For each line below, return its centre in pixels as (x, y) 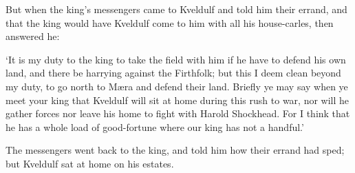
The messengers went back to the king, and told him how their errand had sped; (175, 150)
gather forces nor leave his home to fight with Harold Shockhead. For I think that (178, 113)
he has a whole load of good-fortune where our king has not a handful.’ (155, 126)
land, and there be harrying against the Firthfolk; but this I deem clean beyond (173, 73)
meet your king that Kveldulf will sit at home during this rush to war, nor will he (177, 100)
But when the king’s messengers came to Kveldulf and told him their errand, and (176, 9)
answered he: (33, 36)
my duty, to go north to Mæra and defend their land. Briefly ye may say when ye (177, 86)
